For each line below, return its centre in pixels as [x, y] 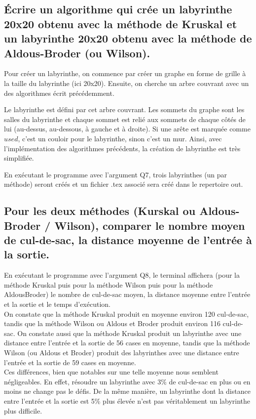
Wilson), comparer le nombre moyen [150, 225]
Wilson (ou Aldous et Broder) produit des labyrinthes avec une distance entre [122, 353]
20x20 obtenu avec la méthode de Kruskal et [121, 23]
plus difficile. [23, 410]
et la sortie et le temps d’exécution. [57, 304]
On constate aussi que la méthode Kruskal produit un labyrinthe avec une [129, 333]
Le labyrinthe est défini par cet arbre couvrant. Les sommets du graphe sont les [124, 109]
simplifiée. [19, 158]
